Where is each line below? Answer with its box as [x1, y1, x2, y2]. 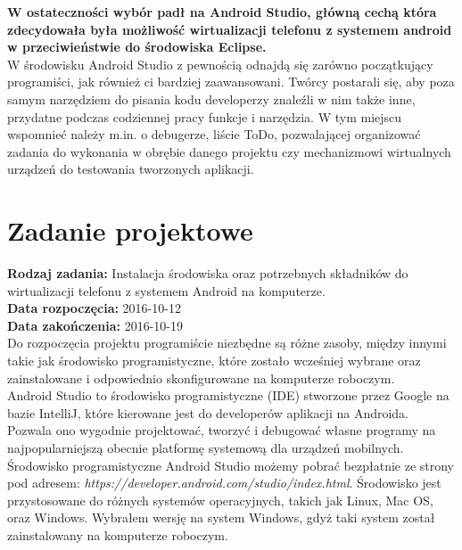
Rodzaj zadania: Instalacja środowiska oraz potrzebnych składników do [7, 264, 408, 283]
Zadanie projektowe [7, 212, 253, 249]
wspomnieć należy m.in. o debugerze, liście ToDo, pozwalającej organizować [7, 125, 421, 144]
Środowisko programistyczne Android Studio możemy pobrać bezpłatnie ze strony [7, 456, 455, 474]
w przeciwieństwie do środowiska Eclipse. [7, 37, 267, 56]
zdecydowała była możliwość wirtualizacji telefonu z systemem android [7, 20, 452, 38]
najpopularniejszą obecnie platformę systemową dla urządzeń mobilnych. [7, 439, 404, 456]
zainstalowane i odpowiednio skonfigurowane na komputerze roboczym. [7, 368, 395, 387]
